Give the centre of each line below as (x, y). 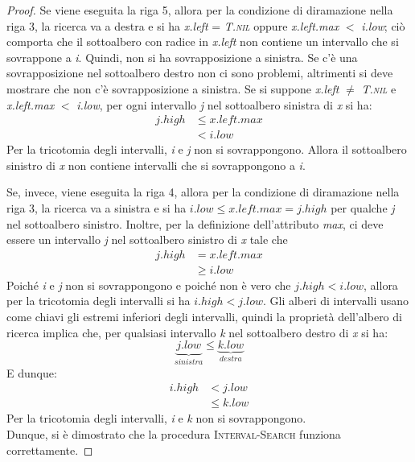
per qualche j (363, 208)
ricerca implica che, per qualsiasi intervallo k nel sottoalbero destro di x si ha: (197, 332)
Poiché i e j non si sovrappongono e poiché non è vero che (149, 285)
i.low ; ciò (383, 25)
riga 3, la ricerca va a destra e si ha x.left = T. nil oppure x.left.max (173, 25)
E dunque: (32, 372)
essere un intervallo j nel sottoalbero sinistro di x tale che (147, 239)
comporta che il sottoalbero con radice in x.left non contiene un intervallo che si (203, 41)
